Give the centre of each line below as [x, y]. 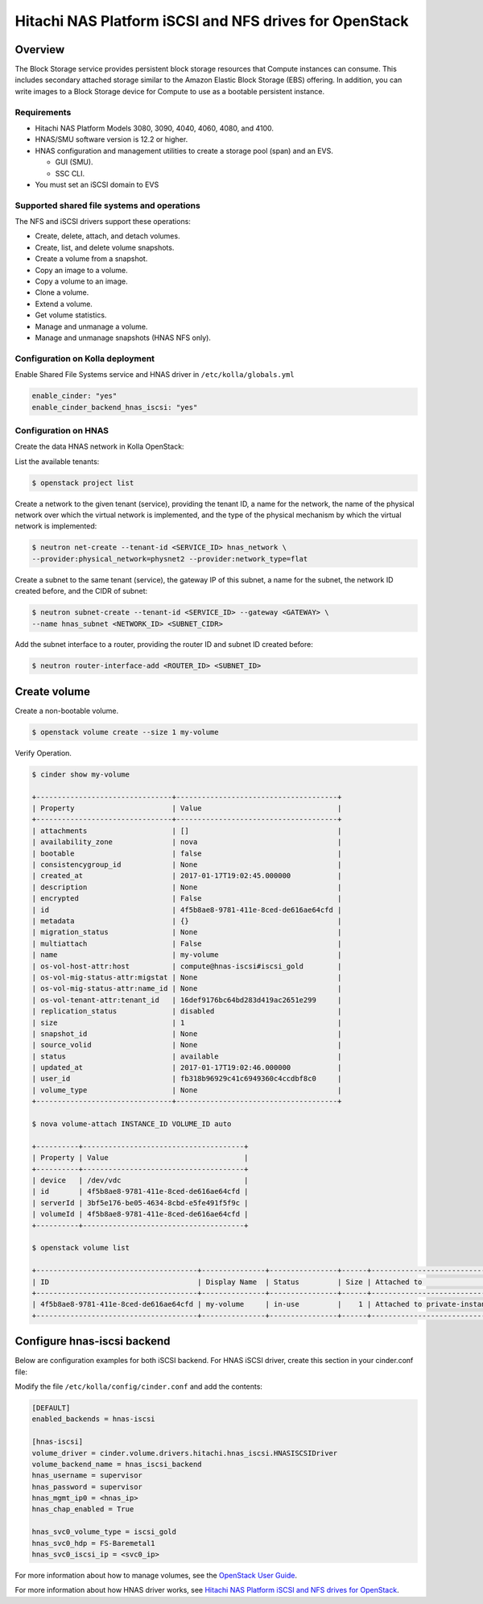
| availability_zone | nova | [187, 842]
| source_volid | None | [187, 1045]
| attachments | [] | [187, 831]
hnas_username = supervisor [87, 1476]
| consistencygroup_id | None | [187, 865]
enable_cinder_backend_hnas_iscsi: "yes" [115, 407]
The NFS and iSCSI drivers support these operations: [103, 222]
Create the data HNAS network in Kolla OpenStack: [99, 446]
